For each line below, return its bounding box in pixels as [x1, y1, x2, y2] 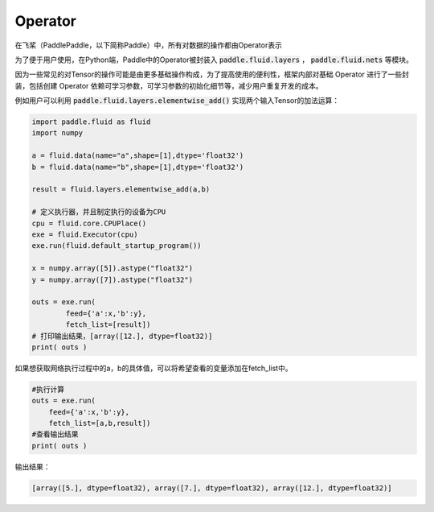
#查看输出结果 [31, 430, 80, 439]
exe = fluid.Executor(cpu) [31, 230, 138, 239]
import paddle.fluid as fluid [31, 118, 151, 126]
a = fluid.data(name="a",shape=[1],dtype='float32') [31, 151, 244, 160]
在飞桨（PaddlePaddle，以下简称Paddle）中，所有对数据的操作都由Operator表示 [14, 40, 283, 50]
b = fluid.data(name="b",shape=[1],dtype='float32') [31, 162, 244, 171]
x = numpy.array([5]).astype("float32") [31, 264, 193, 273]
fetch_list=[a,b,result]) [48, 419, 151, 428]
